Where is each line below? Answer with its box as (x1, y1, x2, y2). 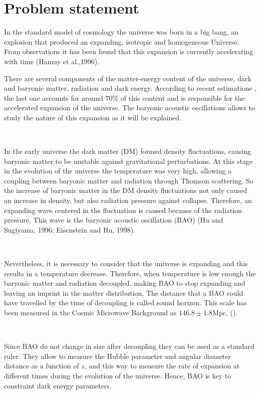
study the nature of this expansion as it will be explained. (4, 112, 181, 122)
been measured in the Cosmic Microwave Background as (4, 307, 177, 317)
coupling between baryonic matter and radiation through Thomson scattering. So (4, 175, 253, 185)
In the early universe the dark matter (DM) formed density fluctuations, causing (4, 146, 251, 156)
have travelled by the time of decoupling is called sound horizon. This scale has (4, 297, 247, 308)
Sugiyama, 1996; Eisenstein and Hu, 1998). (4, 224, 136, 235)
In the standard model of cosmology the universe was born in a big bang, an (4, 27, 238, 37)
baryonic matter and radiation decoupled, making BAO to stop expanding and (4, 278, 245, 288)
